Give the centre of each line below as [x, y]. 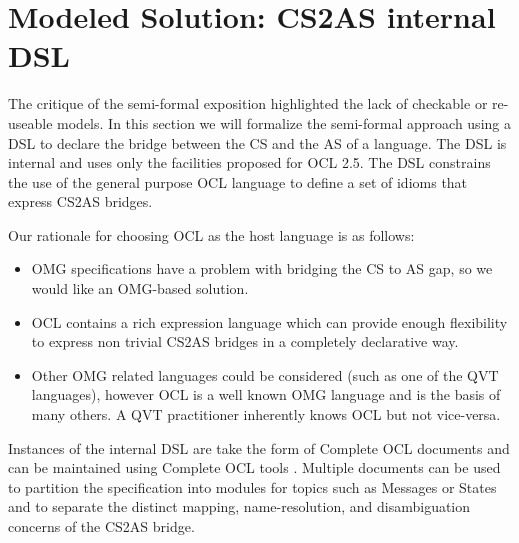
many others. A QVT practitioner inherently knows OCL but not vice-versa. [266, 414]
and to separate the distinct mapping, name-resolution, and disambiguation [239, 506]
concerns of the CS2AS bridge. [101, 526]
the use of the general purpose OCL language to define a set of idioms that [238, 181]
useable [30, 122]
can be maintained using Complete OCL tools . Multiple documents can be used [254, 467]
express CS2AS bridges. [80, 201]
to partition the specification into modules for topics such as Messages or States [252, 486]
